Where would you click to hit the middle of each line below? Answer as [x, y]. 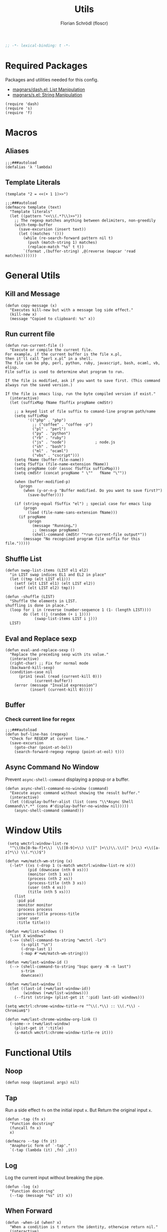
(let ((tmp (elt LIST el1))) [40, 579]
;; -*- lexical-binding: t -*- [38, 45]
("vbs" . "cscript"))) [56, 456]
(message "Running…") [55, 526]
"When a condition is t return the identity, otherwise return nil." [84, 1227]
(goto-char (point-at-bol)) [43, 747]
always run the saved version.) [39, 385]
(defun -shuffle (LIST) [30, 597]
